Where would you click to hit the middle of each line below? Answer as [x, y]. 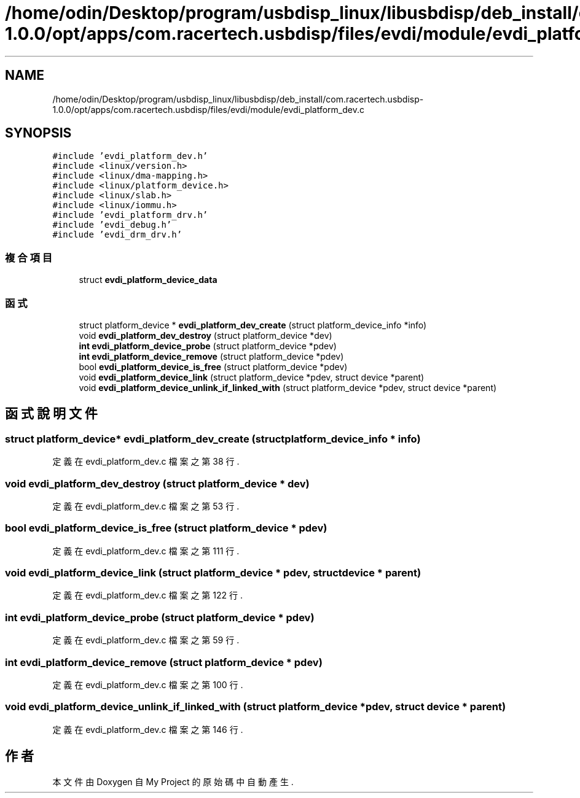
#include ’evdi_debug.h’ [112, 225]
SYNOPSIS [38, 133]
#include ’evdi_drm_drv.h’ [117, 235]
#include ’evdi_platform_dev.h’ [130, 156]
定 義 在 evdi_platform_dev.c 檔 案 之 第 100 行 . [148, 684]
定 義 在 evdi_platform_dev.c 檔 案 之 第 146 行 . [148, 729]
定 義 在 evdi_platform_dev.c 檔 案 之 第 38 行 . [146, 462]
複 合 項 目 [29, 258]
